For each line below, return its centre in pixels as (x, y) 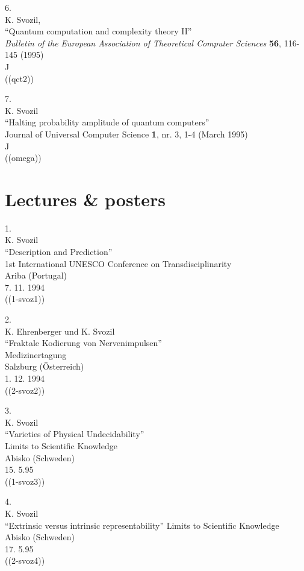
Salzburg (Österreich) (45, 366)
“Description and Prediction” (59, 252)
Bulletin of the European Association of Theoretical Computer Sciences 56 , (143, 43)
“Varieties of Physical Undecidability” (75, 434)
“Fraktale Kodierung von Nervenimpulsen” (83, 343)
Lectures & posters (85, 199)
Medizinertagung (36, 354)
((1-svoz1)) (25, 299)
